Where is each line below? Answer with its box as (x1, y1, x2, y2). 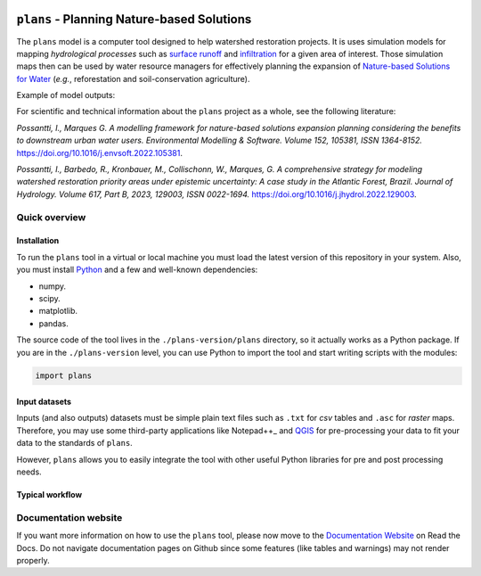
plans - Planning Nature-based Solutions (16, 12, 252, 27)
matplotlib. (38, 306, 78, 317)
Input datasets (16, 397, 71, 407)
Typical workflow (16, 490, 83, 500)
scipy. (38, 292, 61, 303)
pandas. (38, 317, 69, 329)
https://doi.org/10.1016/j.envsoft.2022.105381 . (16, 147, 183, 158)
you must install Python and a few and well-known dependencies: (16, 264, 258, 276)
